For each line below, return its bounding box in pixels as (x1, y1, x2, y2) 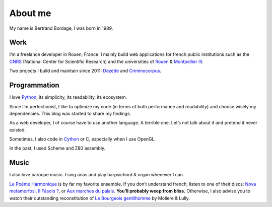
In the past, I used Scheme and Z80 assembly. (9, 145, 106, 151)
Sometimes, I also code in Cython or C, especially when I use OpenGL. (9, 136, 156, 142)
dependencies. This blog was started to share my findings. (9, 110, 131, 116)
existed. (9, 126, 26, 133)
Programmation (9, 81, 60, 90)
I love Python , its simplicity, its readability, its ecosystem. (9, 94, 127, 100)
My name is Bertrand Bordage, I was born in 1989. (9, 25, 113, 31)
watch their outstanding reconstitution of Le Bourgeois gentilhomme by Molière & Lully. (9, 195, 190, 201)
